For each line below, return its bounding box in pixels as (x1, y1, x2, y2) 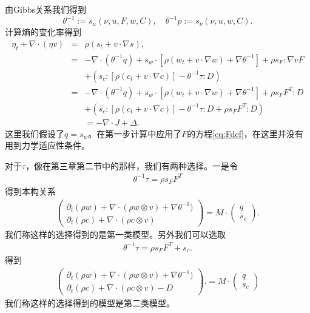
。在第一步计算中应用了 (88, 127, 182, 140)
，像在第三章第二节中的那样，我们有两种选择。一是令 (25, 159, 238, 172)
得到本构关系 (5, 185, 56, 198)
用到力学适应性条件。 (5, 139, 90, 152)
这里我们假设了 (5, 127, 64, 140)
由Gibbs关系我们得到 (5, 3, 86, 15)
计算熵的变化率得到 (5, 25, 81, 38)
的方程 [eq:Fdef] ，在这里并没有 (187, 127, 303, 140)
